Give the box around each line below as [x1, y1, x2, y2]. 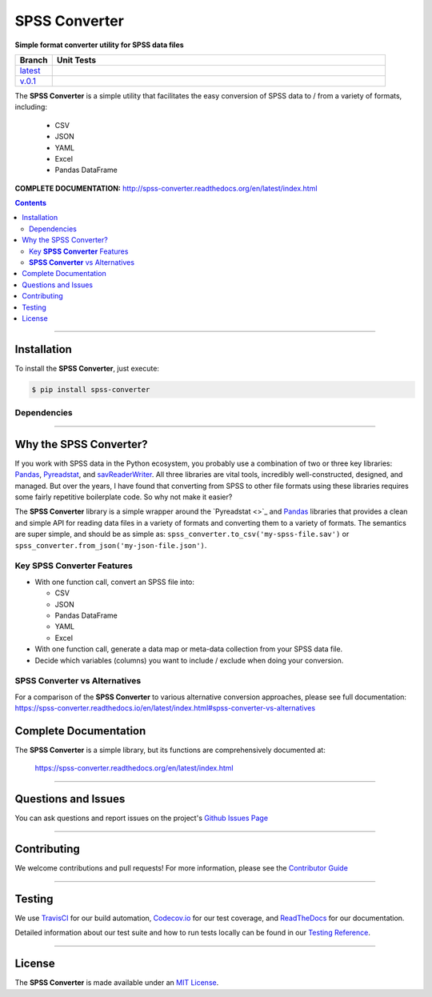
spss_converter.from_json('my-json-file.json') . [14, 540, 207, 550]
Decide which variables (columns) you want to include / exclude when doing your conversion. [34, 655, 344, 665]
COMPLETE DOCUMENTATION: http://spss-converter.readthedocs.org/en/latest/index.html [14, 183, 318, 193]
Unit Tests [56, 54, 96, 66]
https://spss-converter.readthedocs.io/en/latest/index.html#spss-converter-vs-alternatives [14, 703, 316, 713]
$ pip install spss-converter [31, 385, 150, 394]
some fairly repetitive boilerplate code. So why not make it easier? [14, 492, 233, 502]
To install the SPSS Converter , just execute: [14, 363, 160, 373]
